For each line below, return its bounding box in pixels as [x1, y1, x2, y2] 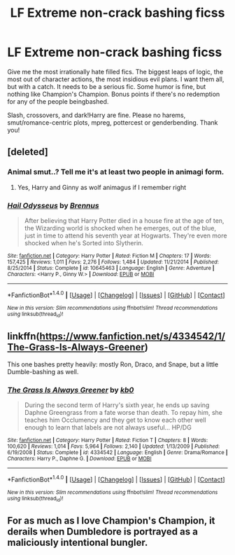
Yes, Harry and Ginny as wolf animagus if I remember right [17, 183, 187, 191]
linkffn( [7, 331, 40, 343]
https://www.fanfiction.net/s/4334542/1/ [39, 331, 226, 343]
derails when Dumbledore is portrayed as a [7, 526, 198, 537]
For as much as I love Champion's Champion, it [7, 515, 215, 527]
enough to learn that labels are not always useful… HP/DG [24, 423, 192, 432]
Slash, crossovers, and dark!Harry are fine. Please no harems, [7, 111, 186, 119]
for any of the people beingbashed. [7, 97, 109, 106]
